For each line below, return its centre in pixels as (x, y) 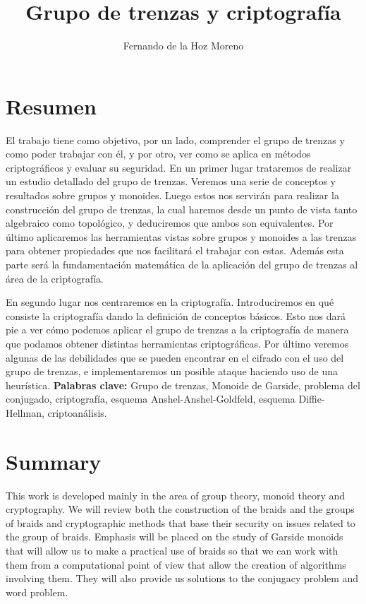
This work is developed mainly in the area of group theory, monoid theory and (176, 495)
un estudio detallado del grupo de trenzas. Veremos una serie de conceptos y (171, 181)
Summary (54, 461)
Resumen (51, 106)
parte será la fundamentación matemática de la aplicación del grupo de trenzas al (182, 264)
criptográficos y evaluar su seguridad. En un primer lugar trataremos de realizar (179, 167)
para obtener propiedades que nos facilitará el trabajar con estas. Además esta (175, 250)
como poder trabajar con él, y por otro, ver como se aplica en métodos (158, 154)
